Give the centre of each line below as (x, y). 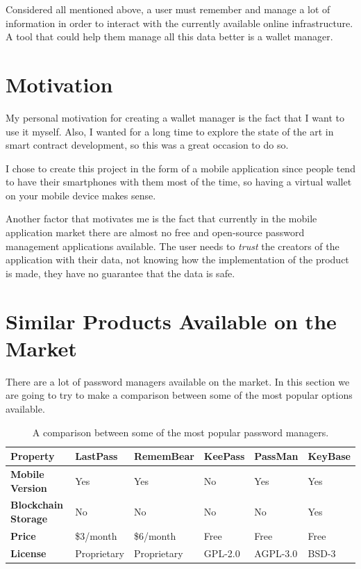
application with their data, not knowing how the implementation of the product (177, 259)
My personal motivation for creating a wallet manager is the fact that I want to (175, 117)
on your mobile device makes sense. (81, 195)
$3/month (96, 535)
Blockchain (37, 505)
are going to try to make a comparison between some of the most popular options (179, 395)
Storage (29, 518)
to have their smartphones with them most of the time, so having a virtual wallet (179, 182)
